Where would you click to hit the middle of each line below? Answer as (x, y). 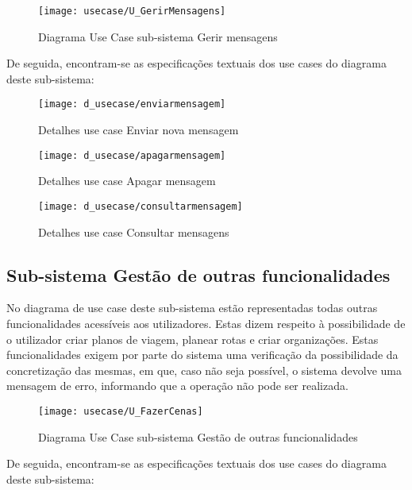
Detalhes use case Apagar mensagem (127, 181)
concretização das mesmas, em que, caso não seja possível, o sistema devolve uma (204, 370)
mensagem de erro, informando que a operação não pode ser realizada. (177, 386)
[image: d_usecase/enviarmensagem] (132, 104)
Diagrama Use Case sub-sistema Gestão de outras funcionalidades (198, 436)
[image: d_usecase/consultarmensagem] (141, 206)
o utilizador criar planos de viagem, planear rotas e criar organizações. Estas (193, 339)
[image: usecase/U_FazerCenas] (121, 411)
